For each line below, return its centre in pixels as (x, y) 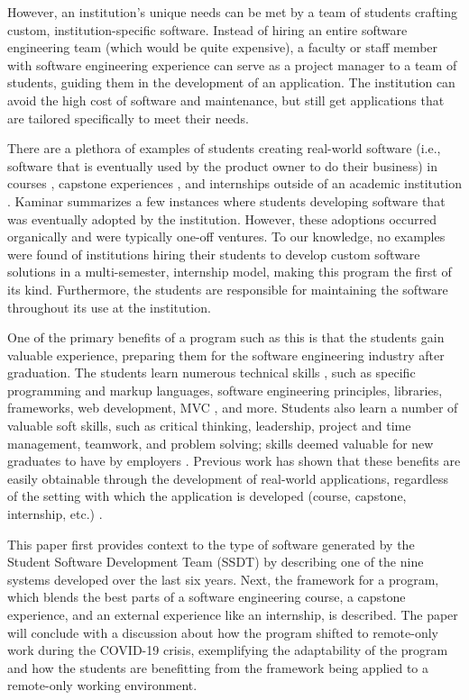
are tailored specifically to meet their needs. (128, 118)
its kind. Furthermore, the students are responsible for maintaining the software (228, 289)
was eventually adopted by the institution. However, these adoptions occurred (222, 218)
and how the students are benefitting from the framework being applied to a (218, 667)
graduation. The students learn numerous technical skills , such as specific (212, 373)
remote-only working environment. (102, 685)
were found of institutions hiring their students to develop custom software (214, 254)
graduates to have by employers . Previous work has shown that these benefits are (234, 461)
